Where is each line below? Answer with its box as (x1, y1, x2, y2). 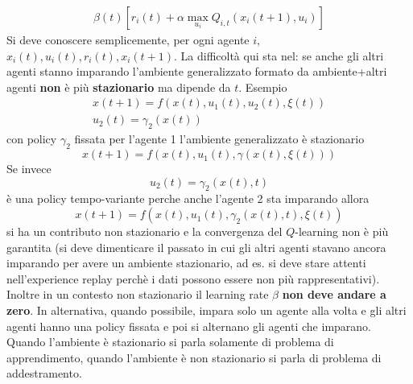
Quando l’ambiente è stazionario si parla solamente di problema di (6, 333, 334, 350)
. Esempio (238, 78, 287, 95)
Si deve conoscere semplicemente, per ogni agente (6, 31, 250, 48)
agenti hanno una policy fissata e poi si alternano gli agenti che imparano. (6, 317, 371, 334)
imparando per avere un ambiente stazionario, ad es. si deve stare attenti (6, 254, 366, 271)
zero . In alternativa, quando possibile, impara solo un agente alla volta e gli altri (6, 302, 407, 319)
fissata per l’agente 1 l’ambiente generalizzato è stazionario (74, 130, 365, 147)
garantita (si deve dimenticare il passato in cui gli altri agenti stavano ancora (6, 238, 386, 255)
